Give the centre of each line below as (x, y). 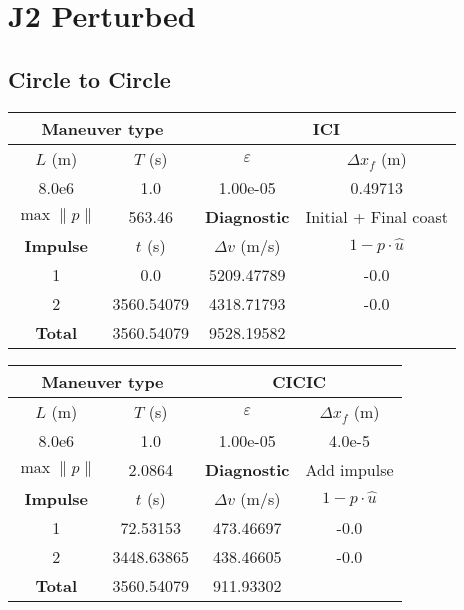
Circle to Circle (89, 78)
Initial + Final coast (376, 216)
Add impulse (349, 469)
